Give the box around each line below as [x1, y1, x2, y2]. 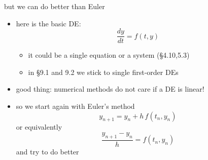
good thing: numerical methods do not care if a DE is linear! [16, 84, 204, 94]
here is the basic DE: [16, 18, 81, 28]
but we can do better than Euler [4, 1, 105, 11]
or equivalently [16, 122, 62, 132]
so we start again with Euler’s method [16, 101, 135, 111]
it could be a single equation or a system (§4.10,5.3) [28, 50, 190, 60]
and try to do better [16, 146, 79, 156]
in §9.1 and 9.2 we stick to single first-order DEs [28, 66, 179, 77]
